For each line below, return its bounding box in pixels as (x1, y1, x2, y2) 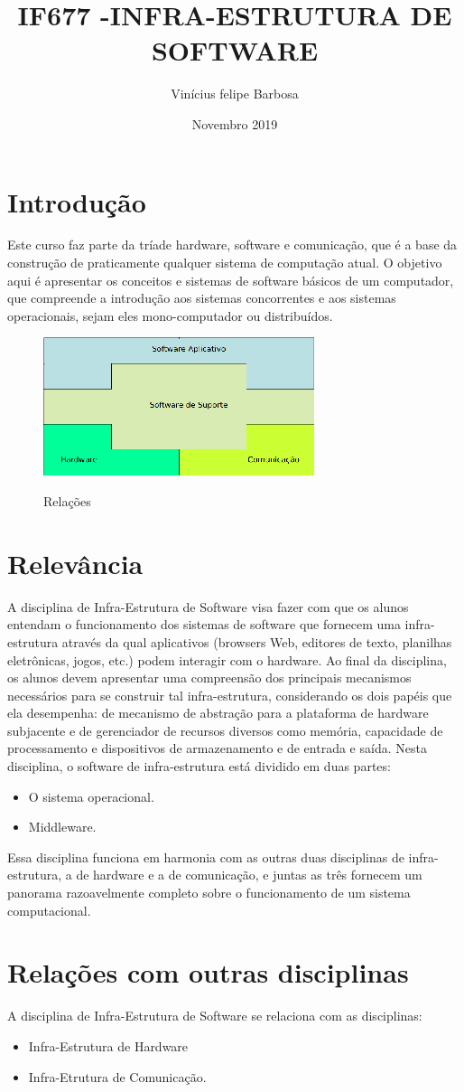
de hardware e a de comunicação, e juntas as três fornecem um (76, 865, 422, 884)
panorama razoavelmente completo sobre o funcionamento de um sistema (7, 883, 411, 902)
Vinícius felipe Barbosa (171, 84, 299, 103)
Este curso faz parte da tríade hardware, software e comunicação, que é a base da (7, 235, 458, 254)
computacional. (7, 900, 91, 919)
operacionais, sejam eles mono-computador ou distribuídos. (7, 306, 333, 325)
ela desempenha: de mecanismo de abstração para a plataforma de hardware (7, 703, 429, 722)
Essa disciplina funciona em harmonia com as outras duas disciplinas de (7, 847, 404, 866)
